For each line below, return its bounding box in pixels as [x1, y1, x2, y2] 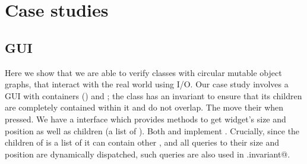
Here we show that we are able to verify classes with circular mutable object [5, 66, 282, 78]
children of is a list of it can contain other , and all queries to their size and [5, 136, 280, 149]
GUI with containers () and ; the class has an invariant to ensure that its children [5, 89, 302, 102]
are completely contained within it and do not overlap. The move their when [5, 101, 284, 113]
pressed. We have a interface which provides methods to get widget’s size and [5, 112, 286, 125]
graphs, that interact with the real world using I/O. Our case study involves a [5, 78, 289, 90]
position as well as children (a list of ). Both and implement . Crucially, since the [5, 124, 300, 137]
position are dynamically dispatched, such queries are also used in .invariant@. [5, 147, 290, 160]
